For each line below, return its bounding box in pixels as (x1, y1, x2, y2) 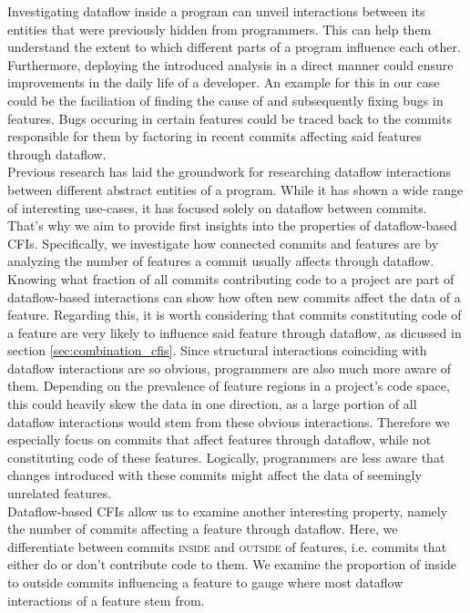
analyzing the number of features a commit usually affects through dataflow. (7, 251, 434, 271)
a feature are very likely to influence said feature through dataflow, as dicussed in (7, 322, 462, 342)
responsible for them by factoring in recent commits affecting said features (7, 127, 422, 146)
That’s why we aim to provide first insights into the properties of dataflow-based (7, 216, 457, 235)
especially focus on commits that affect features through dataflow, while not (7, 430, 432, 449)
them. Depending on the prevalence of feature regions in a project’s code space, (7, 376, 450, 395)
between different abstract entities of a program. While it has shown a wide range (7, 179, 464, 199)
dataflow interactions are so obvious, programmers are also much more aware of (7, 358, 452, 377)
